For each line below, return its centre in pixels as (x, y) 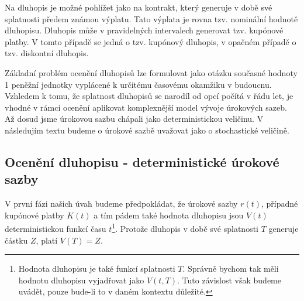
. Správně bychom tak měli (231, 268)
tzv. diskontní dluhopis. (47, 53)
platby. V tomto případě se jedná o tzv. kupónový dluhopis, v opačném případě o (151, 41)
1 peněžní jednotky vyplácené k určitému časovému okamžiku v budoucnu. (138, 84)
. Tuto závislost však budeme (229, 280)
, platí (47, 240)
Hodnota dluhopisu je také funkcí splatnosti (97, 268)
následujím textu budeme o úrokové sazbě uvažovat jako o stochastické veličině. (147, 130)
